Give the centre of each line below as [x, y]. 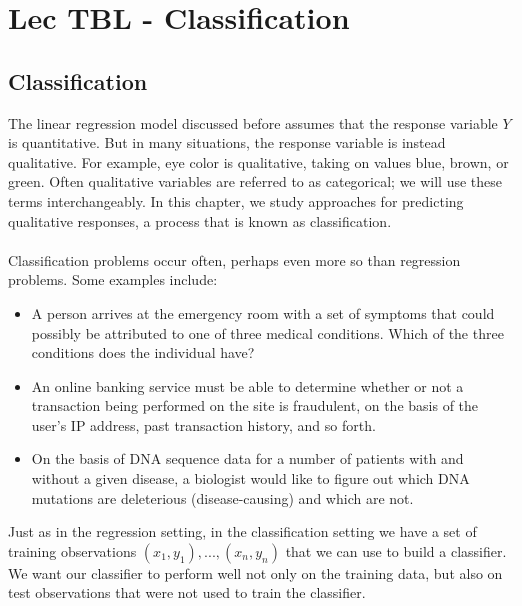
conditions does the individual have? [143, 352]
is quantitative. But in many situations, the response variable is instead [227, 142]
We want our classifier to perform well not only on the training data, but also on [255, 572]
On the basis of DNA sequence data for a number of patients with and [247, 458]
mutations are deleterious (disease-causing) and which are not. [222, 497]
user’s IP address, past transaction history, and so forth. [203, 424]
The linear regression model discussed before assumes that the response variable [253, 122]
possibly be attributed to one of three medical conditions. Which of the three [267, 332]
